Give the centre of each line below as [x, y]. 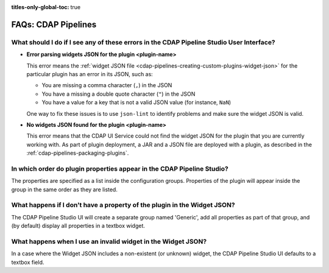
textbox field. [28, 262]
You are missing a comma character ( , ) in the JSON [107, 85]
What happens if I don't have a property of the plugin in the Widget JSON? [123, 205]
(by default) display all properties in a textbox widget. [78, 226]
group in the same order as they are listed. [65, 190]
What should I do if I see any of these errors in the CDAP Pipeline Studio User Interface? [143, 42]
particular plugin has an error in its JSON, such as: [90, 74]
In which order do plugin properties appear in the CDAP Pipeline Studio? [120, 169]
